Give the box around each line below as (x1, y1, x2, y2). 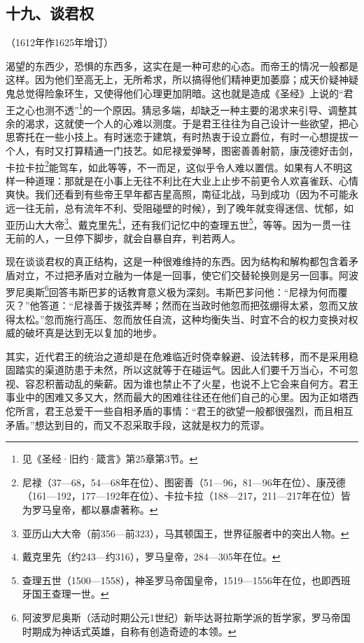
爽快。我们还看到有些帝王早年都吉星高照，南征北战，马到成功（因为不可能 (6, 187, 349, 202)
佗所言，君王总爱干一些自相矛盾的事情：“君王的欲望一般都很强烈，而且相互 (6, 404, 353, 418)
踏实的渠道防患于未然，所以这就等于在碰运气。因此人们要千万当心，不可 (15, 362, 349, 377)
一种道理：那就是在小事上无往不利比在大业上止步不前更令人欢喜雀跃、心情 (15, 173, 358, 188)
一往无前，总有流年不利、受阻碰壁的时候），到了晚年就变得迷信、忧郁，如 (15, 201, 353, 215)
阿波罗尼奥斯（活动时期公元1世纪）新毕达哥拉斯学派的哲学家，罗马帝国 (22, 610, 351, 625)
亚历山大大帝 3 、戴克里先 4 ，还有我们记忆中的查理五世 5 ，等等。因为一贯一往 (6, 215, 351, 232)
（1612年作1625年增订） (6, 35, 113, 50)
